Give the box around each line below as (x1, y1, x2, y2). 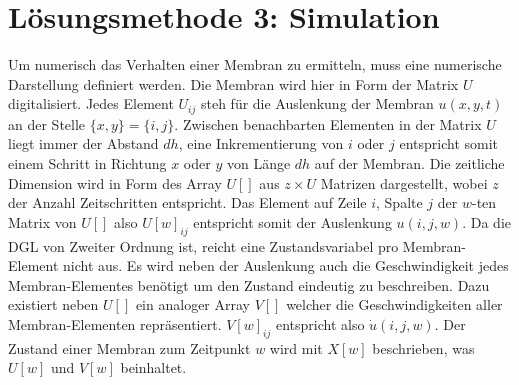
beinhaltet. (120, 357, 187, 378)
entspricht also (275, 313, 365, 334)
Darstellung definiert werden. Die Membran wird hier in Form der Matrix (8, 73, 459, 94)
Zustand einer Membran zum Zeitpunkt (8, 337, 251, 358)
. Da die (462, 211, 511, 232)
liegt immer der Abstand (8, 133, 159, 154)
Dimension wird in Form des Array (8, 172, 222, 193)
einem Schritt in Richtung (8, 152, 167, 173)
